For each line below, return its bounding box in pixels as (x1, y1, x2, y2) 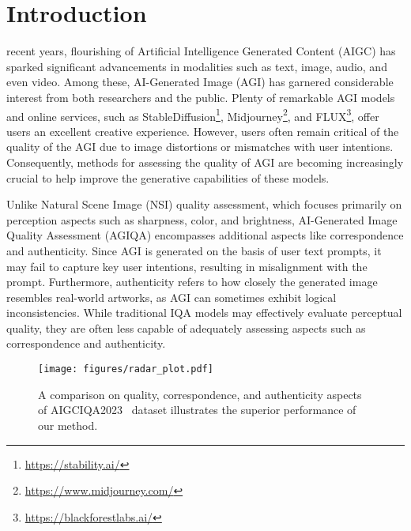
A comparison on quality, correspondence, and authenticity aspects (38, 386, 362, 402)
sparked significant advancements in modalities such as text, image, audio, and (6, 58, 387, 74)
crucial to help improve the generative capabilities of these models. (6, 169, 330, 186)
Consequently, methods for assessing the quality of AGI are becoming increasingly (6, 153, 404, 170)
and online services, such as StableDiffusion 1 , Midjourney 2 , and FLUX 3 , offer (6, 105, 379, 124)
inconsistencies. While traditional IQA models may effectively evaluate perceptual (6, 304, 402, 321)
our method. (38, 416, 98, 433)
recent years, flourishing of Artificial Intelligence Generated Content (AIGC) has (6, 43, 396, 59)
